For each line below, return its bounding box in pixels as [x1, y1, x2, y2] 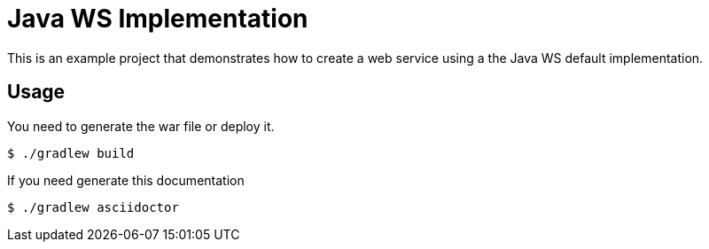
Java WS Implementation [7, 4, 308, 34]
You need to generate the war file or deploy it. [7, 118, 275, 134]
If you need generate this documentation [7, 172, 245, 188]
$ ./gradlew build [7, 145, 135, 160]
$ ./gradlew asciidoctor [7, 199, 179, 214]
